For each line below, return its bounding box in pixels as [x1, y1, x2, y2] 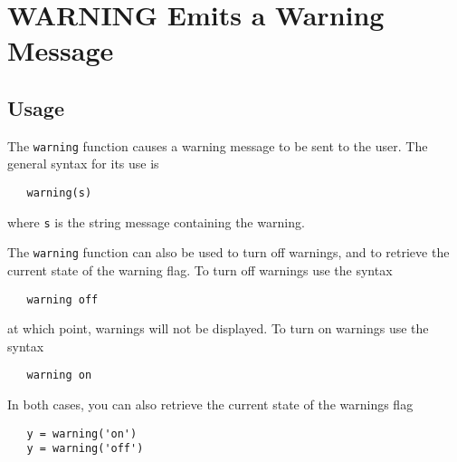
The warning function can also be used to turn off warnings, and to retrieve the [7, 243, 450, 262]
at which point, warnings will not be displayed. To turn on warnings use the [7, 319, 429, 338]
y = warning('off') [26, 442, 144, 456]
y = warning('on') [26, 427, 138, 440]
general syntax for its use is [7, 154, 159, 173]
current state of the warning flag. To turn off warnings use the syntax [7, 260, 393, 279]
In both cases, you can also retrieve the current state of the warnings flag [7, 395, 414, 414]
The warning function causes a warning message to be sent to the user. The [7, 136, 428, 155]
